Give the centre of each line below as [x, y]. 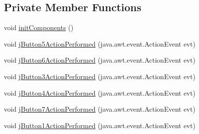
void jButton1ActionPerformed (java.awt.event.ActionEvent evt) [100, 125]
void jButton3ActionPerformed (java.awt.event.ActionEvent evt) [100, 76]
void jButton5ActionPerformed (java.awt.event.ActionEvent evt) [100, 43]
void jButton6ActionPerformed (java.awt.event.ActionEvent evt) [100, 60]
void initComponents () [39, 27]
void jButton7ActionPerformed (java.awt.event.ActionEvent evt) [100, 109]
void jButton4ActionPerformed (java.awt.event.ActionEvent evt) [100, 92]
